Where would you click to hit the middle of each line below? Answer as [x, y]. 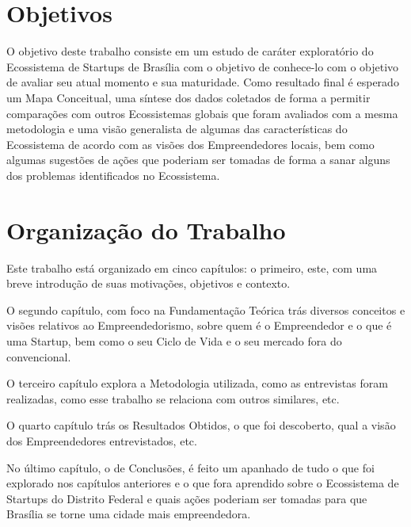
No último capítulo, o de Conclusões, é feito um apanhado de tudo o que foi [190, 467]
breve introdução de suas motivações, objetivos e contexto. [148, 283]
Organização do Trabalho [146, 229]
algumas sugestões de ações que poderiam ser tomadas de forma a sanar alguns [198, 160]
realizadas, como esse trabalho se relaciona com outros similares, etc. [173, 398]
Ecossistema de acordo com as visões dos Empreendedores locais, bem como [190, 144]
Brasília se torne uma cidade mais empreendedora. [129, 514]
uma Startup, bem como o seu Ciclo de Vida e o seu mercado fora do [174, 340]
